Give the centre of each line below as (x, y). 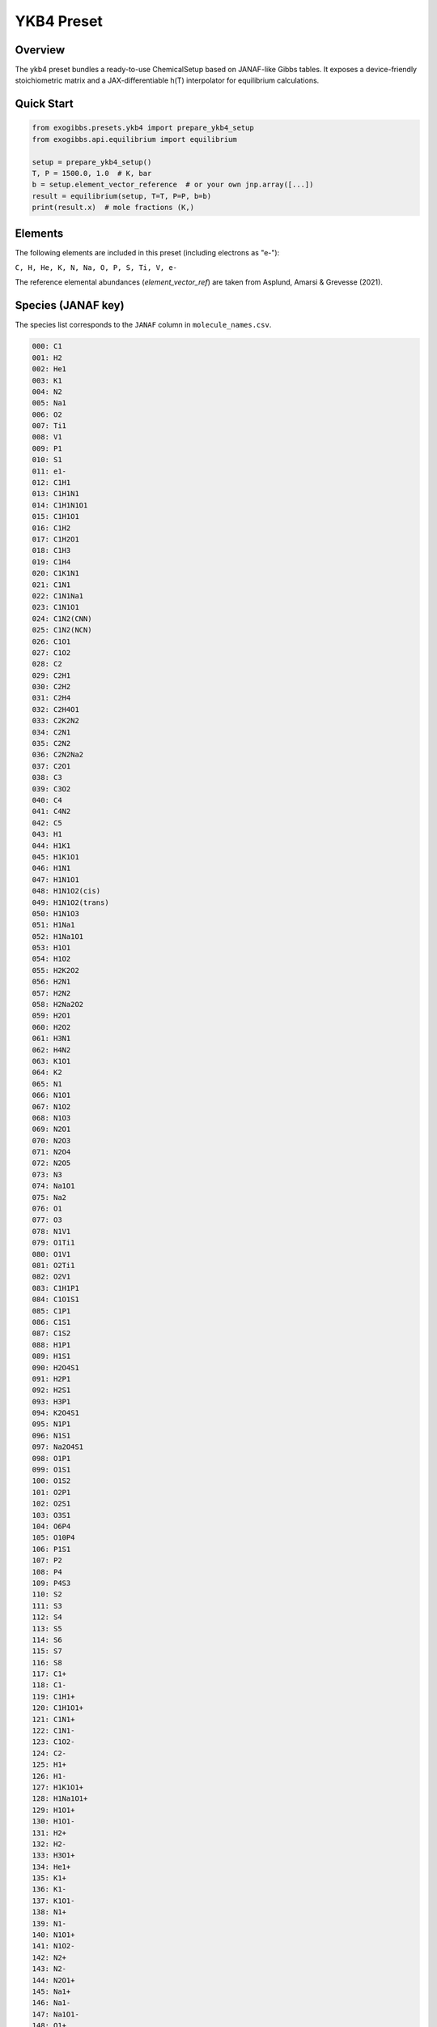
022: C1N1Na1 (58, 596)
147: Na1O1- (56, 2014)
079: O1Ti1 (53, 1243)
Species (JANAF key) (70, 305)
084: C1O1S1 (56, 1300)
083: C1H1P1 (56, 1288)
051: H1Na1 (53, 925)
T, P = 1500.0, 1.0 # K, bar (92, 174)
